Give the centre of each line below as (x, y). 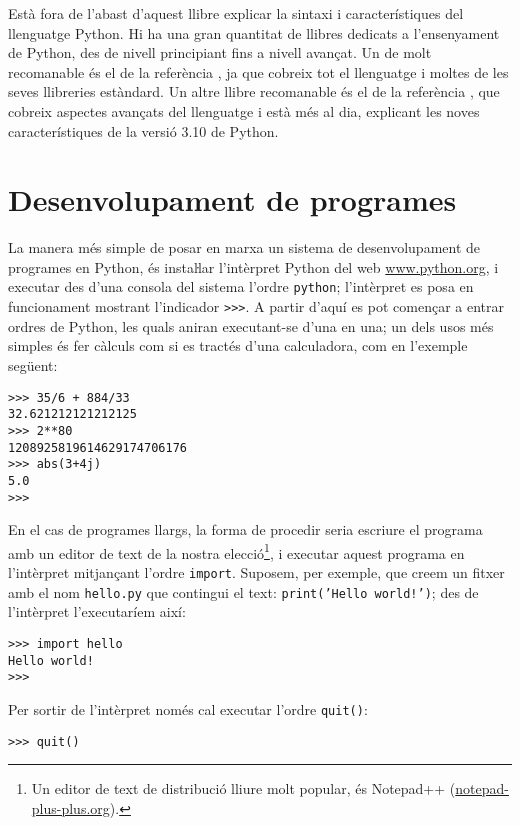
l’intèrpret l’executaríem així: (97, 611)
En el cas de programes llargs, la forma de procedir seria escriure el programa (245, 529)
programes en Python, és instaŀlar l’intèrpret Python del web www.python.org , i (253, 266)
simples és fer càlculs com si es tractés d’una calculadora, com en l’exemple (238, 345)
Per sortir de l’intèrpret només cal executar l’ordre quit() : (188, 708)
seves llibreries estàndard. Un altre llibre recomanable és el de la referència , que (254, 91)
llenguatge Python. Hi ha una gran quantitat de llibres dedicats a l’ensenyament (254, 32)
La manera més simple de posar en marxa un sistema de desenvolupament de (244, 247)
